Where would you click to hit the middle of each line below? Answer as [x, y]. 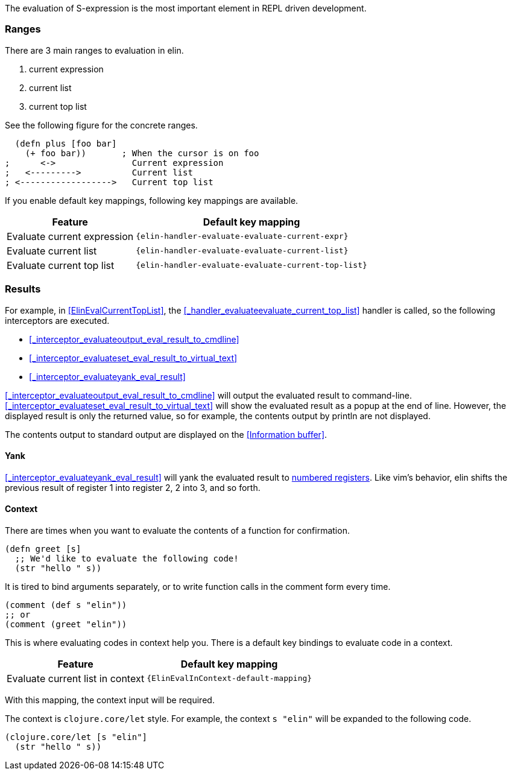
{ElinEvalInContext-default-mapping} [229, 679]
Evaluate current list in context [76, 678]
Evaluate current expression [70, 236]
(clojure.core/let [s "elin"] [76, 737]
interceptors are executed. [57, 320]
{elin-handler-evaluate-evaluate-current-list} [242, 251]
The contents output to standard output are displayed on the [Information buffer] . [166, 434]
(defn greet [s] [43, 549]
